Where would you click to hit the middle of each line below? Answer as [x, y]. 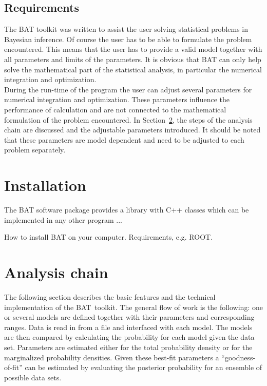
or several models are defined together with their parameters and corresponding [129, 317]
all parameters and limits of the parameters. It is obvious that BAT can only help [133, 59]
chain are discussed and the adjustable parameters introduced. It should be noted [132, 130]
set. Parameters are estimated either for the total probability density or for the [128, 347]
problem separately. [35, 150]
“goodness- [239, 357]
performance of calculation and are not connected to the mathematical [115, 109]
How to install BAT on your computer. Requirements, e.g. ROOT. [109, 237]
